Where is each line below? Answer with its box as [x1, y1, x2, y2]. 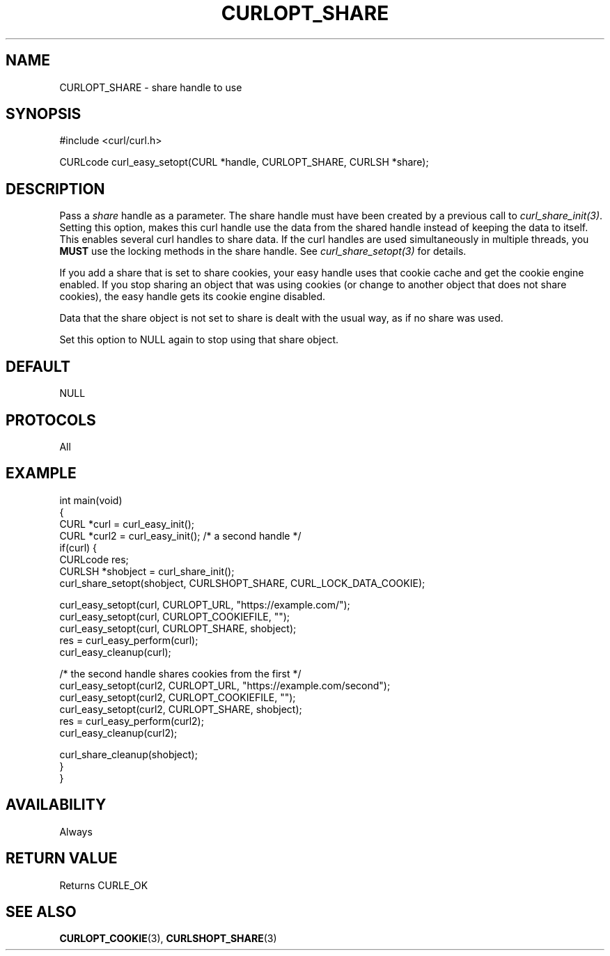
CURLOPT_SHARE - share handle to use [59, 81, 242, 93]
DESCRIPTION [6, 180, 105, 198]
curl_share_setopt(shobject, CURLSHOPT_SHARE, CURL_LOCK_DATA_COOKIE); [59, 577, 425, 589]
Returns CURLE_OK [59, 879, 148, 891]
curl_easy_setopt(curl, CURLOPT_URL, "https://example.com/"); [59, 598, 350, 611]
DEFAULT [6, 357, 70, 375]
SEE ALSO [6, 902, 77, 920]
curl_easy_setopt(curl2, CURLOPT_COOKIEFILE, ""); [59, 691, 296, 703]
